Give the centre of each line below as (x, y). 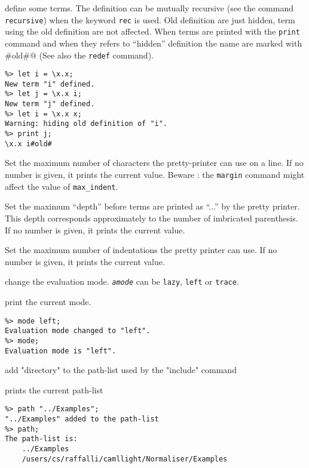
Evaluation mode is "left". (61, 351)
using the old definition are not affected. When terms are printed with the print (152, 31)
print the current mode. (48, 301)
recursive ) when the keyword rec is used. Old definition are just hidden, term (150, 19)
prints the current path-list (54, 390)
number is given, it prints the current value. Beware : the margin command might (155, 174)
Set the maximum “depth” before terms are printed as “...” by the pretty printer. (152, 206)
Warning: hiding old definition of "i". (86, 124)
